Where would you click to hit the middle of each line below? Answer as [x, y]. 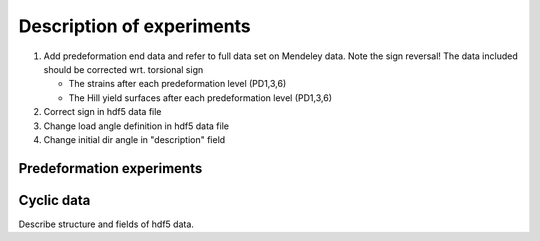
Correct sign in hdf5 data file [102, 112]
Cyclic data [54, 200]
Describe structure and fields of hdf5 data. [106, 224]
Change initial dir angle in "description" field [134, 139]
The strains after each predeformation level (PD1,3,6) [177, 84]
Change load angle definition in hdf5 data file [136, 126]
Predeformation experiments [110, 168]
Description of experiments [135, 26]
